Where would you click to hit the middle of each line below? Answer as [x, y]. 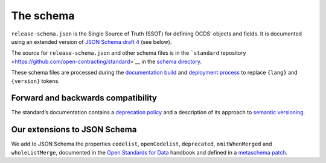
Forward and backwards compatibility [84, 98]
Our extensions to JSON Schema [74, 130]
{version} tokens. [35, 81]
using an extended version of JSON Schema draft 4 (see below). [91, 42]
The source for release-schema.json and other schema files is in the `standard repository [129, 53]
